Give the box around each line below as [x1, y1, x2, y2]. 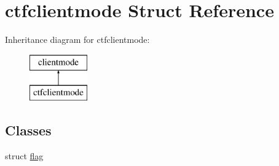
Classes [5, 121, 52, 140]
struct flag [5, 149, 44, 162]
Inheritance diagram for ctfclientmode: [5, 33, 150, 46]
